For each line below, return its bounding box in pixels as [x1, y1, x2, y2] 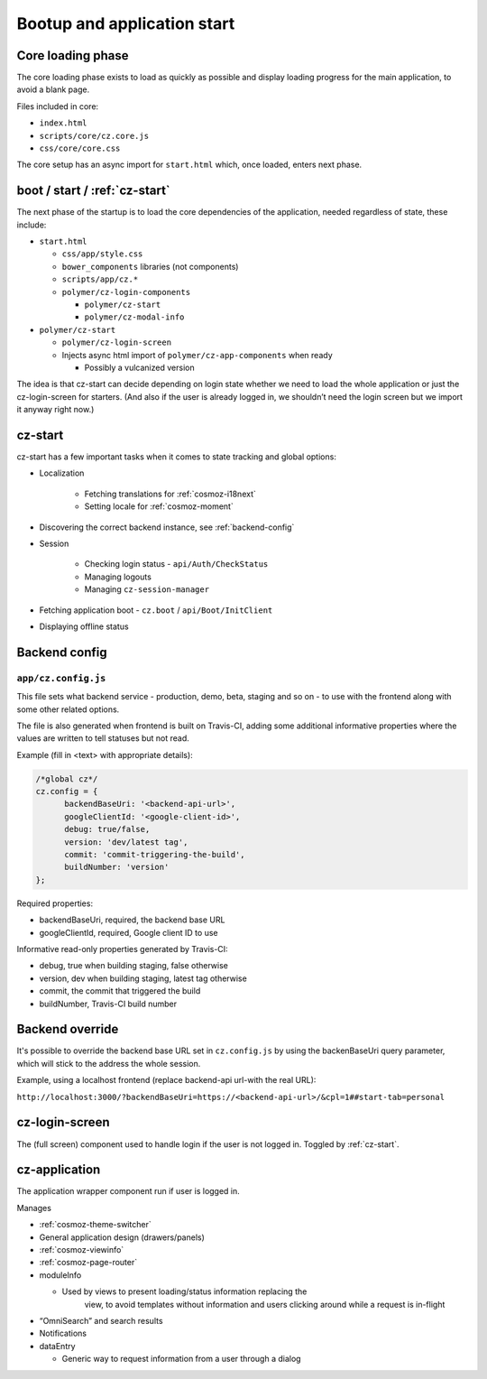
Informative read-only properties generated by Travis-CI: [16, 943, 229, 954]
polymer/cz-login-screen [61, 338, 171, 347]
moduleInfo [39, 1269, 82, 1281]
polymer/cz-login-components [61, 287, 191, 297]
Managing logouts [84, 571, 152, 582]
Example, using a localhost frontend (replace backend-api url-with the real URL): [16, 1075, 317, 1086]
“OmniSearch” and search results [39, 1315, 163, 1326]
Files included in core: [16, 100, 99, 112]
